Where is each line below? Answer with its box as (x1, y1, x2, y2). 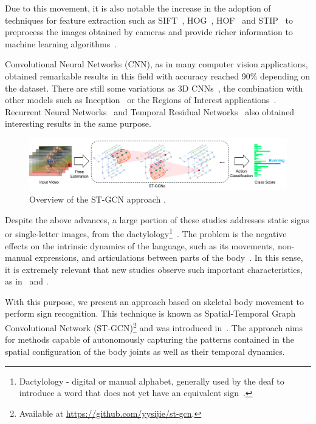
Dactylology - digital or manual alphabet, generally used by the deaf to (19, 374, 284, 387)
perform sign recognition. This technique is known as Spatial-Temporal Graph (5, 307, 296, 320)
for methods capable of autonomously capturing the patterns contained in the (5, 333, 294, 346)
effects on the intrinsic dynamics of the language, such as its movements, (5, 239, 275, 252)
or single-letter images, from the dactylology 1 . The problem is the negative (5, 226, 287, 240)
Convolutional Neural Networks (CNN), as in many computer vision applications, (5, 58, 308, 70)
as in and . (5, 275, 49, 288)
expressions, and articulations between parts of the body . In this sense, (35, 251, 303, 264)
